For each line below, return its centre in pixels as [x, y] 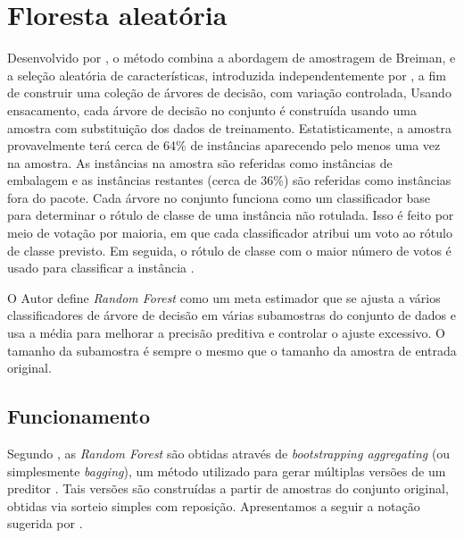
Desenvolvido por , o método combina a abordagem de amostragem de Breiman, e [232, 58]
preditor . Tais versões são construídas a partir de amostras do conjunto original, [228, 488]
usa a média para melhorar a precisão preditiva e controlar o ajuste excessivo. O [227, 333]
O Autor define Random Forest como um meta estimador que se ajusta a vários [224, 297]
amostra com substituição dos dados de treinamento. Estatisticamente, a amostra [229, 127]
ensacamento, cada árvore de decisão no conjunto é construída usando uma [212, 109]
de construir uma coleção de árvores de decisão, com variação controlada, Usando [229, 92]
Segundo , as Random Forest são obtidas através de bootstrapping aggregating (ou [229, 454]
